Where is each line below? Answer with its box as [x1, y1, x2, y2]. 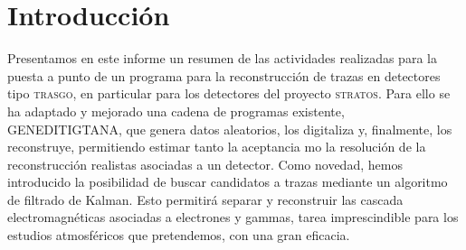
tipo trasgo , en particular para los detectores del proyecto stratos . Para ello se [7, 84, 451, 103]
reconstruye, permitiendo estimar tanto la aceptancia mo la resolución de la [7, 137, 426, 156]
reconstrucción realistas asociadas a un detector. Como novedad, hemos [7, 154, 403, 173]
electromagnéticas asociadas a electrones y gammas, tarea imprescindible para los [7, 208, 459, 227]
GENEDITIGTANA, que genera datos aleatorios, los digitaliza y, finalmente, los [7, 119, 452, 138]
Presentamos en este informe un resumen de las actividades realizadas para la [7, 49, 437, 68]
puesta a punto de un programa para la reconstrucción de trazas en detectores [7, 66, 441, 85]
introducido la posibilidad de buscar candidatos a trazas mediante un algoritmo [7, 172, 448, 191]
